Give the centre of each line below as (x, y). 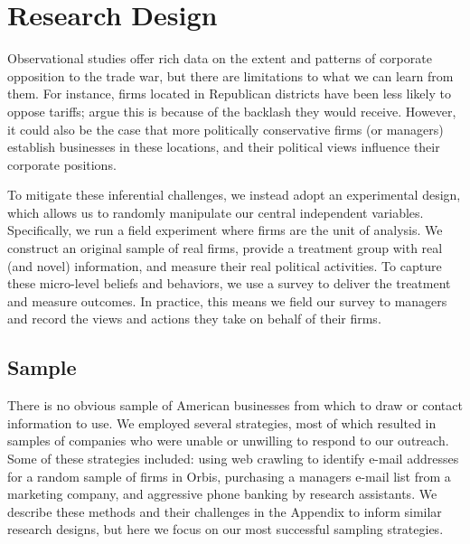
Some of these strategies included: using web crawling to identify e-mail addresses (233, 459)
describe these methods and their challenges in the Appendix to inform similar (225, 511)
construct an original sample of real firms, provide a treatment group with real (225, 248)
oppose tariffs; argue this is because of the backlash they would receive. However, (232, 111)
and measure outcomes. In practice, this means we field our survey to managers (227, 300)
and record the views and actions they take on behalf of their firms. (194, 319)
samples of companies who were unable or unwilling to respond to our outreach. (228, 441)
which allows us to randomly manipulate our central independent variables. (216, 212)
